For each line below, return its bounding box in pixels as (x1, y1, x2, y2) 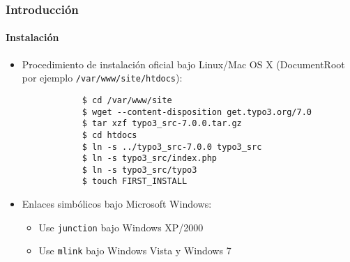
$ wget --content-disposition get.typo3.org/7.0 (82, 107, 312, 117)
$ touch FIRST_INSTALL (82, 176, 188, 187)
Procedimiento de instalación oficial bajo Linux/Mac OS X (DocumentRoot (22, 56, 345, 71)
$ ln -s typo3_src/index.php (82, 153, 217, 164)
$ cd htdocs (82, 130, 137, 140)
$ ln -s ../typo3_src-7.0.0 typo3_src (82, 141, 262, 152)
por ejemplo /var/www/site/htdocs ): (22, 70, 183, 85)
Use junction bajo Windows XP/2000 (38, 219, 204, 234)
